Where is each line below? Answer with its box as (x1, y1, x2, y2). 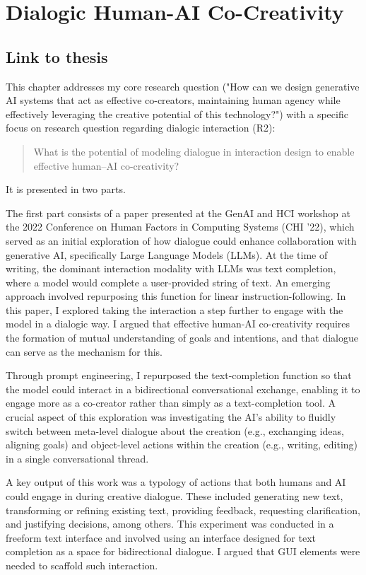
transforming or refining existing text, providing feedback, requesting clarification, (6, 502, 360, 517)
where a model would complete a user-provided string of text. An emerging (6, 274, 331, 289)
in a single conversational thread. (6, 451, 149, 465)
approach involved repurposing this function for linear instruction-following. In (6, 289, 346, 303)
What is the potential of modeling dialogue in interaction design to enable (33, 144, 355, 158)
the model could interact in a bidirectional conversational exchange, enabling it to (6, 381, 360, 396)
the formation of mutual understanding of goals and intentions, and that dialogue (6, 330, 358, 345)
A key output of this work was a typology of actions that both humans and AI (6, 475, 346, 489)
